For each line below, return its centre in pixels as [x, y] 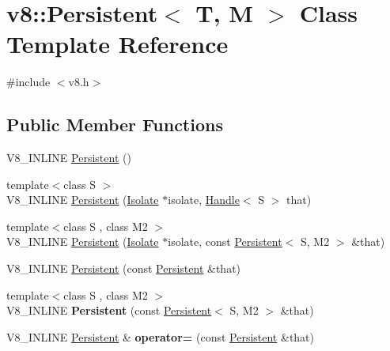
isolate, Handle [204, 200]
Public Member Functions [115, 125]
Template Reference [117, 44]
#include [28, 82]
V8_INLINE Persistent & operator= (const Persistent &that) [161, 336]
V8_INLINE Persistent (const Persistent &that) [124, 268]
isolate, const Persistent [225, 242]
